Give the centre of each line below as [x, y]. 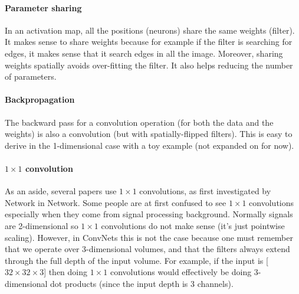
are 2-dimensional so [42, 225]
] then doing [66, 272]
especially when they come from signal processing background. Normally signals [149, 214]
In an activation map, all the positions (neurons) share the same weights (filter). [150, 30]
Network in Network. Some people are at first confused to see [116, 202]
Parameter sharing [43, 7]
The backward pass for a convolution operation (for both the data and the [139, 122]
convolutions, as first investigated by [205, 191]
